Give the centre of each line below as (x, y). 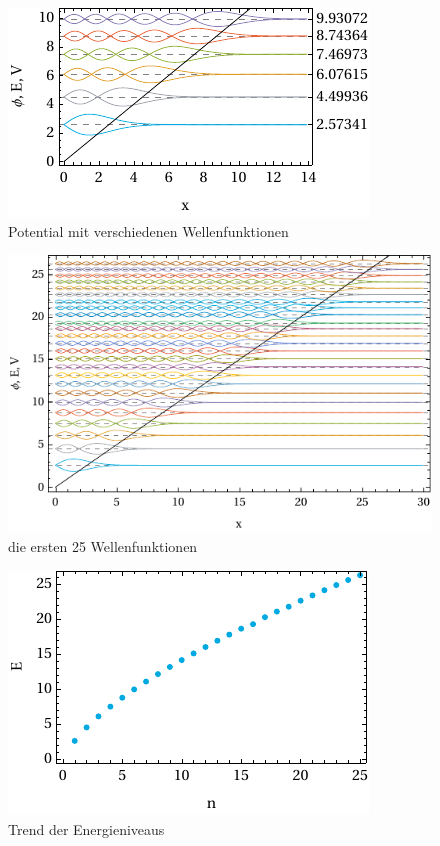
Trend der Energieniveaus (86, 828)
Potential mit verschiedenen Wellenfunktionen (148, 230)
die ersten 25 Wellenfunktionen (103, 546)
